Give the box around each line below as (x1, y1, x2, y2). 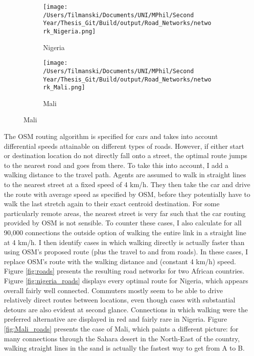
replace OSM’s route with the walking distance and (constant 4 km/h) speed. (4, 256, 236, 266)
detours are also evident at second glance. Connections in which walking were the (4, 304, 248, 314)
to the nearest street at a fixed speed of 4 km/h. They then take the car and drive (4, 179, 251, 189)
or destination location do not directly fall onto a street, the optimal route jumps (4, 150, 248, 161)
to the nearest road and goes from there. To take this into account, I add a (4, 160, 229, 170)
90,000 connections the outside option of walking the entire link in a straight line (4, 227, 246, 237)
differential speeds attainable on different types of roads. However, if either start (4, 140, 244, 151)
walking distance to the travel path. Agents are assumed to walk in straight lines (4, 169, 246, 180)
